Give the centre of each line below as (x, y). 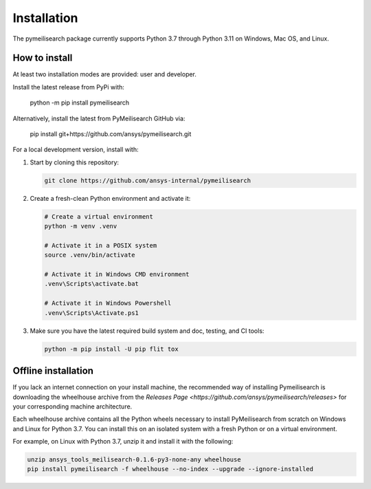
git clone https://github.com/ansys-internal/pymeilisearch (148, 180)
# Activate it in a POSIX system (101, 245)
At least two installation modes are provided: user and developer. (105, 74)
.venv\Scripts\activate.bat (91, 284)
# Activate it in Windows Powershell (108, 303)
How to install (43, 58)
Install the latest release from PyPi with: (69, 87)
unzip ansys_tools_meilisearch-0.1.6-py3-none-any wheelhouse (134, 460)
